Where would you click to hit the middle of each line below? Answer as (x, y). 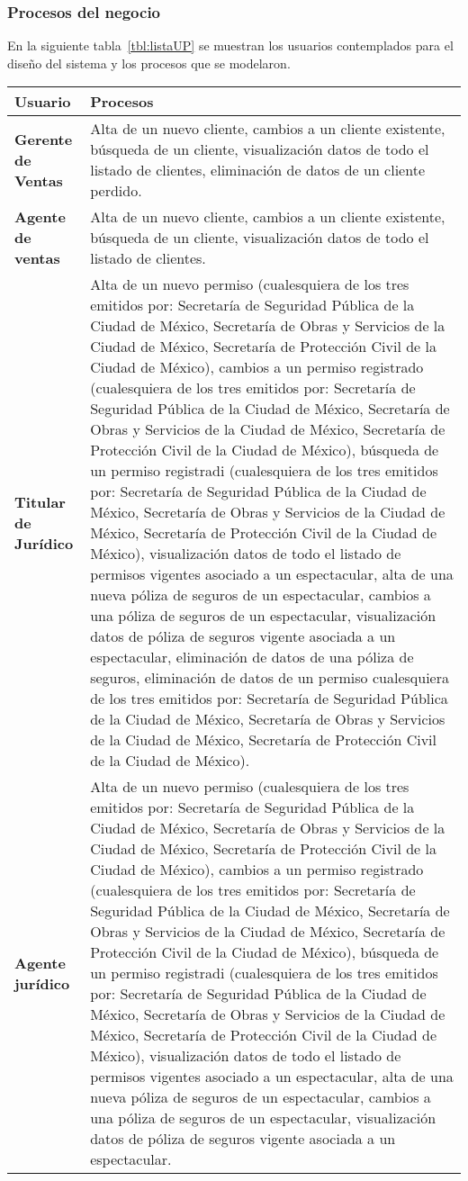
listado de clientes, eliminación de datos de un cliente (257, 170)
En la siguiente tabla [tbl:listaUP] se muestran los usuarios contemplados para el (230, 45)
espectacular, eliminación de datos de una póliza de (252, 657)
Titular (40, 501)
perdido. (116, 191)
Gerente (44, 139)
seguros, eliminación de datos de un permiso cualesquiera (270, 678)
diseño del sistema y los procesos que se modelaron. (149, 63)
